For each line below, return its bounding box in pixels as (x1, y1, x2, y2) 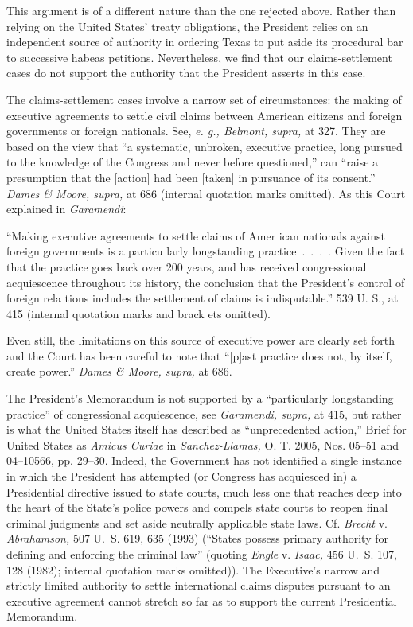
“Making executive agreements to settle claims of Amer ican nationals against (6, 227, 386, 243)
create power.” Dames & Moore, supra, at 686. (6, 363, 232, 380)
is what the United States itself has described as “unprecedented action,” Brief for (6, 421, 407, 438)
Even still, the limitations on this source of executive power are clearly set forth (6, 332, 395, 349)
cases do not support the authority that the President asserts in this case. (6, 64, 366, 81)
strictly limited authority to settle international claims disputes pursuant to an (6, 577, 391, 594)
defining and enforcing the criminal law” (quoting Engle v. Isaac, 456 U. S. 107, (6, 546, 397, 562)
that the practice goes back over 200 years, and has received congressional (6, 258, 367, 275)
